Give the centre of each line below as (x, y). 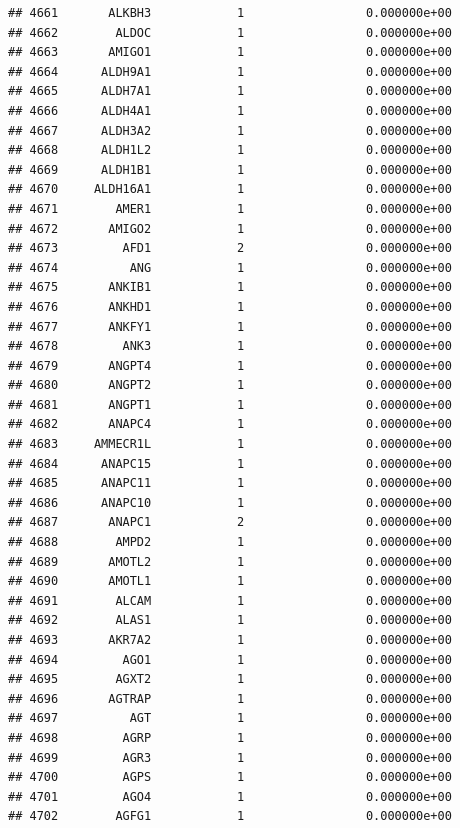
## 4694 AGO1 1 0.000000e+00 (230, 659)
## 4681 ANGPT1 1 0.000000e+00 (230, 404)
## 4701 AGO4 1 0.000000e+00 (230, 796)
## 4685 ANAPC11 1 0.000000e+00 (230, 483)
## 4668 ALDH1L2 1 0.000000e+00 (230, 150)
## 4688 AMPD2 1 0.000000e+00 (230, 542)
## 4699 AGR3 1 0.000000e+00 (230, 757)
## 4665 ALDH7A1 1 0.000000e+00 (230, 91)
